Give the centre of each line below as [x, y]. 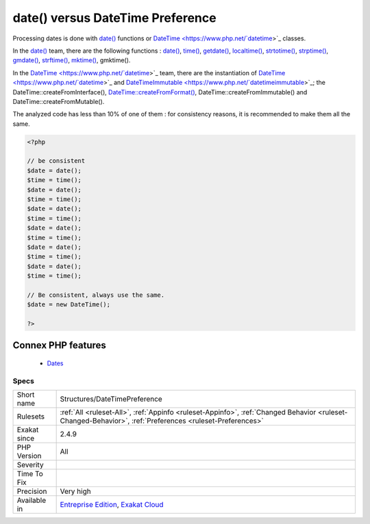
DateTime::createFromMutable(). [59, 101]
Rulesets [30, 417]
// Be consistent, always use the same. [96, 295]
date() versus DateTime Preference [114, 18]
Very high [76, 491]
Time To [30, 474]
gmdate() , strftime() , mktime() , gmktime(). [72, 60]
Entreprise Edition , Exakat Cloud [112, 505]
